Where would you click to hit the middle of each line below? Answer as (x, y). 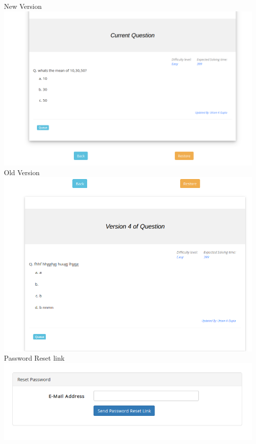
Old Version (22, 172)
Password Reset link (34, 358)
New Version (23, 6)
